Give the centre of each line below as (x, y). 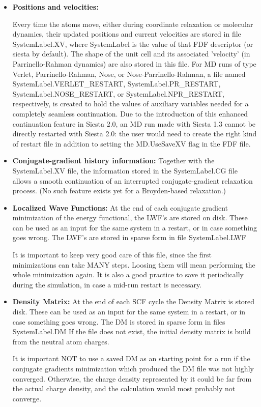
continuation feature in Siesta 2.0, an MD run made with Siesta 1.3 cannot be (134, 123)
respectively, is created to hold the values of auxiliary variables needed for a (130, 104)
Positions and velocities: (55, 7)
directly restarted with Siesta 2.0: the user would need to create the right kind (135, 134)
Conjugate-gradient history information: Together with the (113, 161)
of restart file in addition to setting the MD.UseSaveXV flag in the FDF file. (132, 143)
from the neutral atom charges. (61, 341)
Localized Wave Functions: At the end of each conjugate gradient (120, 207)
